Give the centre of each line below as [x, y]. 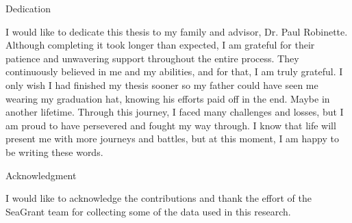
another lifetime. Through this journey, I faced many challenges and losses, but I [175, 112]
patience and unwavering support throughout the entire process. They [152, 58]
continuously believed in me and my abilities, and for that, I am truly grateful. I [174, 71]
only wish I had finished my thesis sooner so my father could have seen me [162, 84]
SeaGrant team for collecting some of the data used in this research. [148, 211]
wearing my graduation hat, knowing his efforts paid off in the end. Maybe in [168, 98]
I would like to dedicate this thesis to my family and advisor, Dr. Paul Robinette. [177, 31]
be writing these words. [54, 152]
